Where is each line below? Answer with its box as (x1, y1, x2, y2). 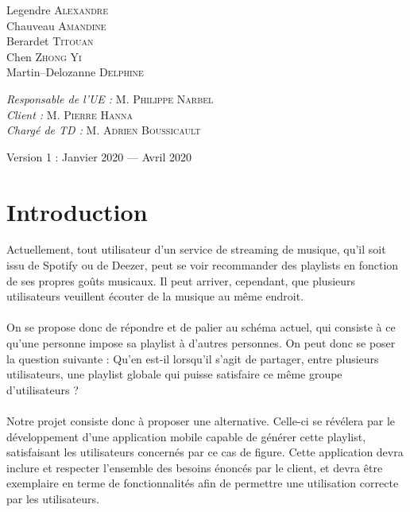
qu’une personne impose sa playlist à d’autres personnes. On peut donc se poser (6, 335, 396, 351)
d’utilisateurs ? (6, 381, 79, 398)
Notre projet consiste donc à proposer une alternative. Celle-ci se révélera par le (6, 413, 396, 429)
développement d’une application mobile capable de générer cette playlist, (6, 428, 366, 444)
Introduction (6, 195, 148, 227)
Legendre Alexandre (6, 2, 108, 17)
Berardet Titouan (6, 33, 94, 49)
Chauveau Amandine (6, 17, 106, 33)
